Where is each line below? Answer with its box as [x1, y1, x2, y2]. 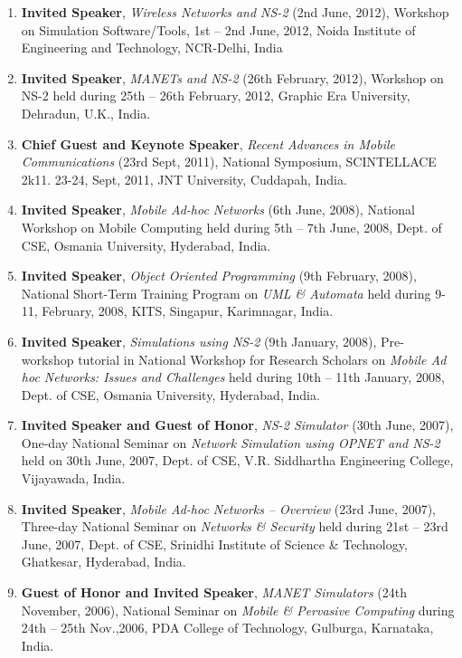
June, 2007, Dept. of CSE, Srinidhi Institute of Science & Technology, [21, 534, 408, 553]
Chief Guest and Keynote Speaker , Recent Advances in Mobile [21, 134, 395, 153]
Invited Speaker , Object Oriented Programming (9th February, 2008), [21, 266, 417, 285]
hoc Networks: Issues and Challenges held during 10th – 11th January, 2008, [21, 367, 445, 386]
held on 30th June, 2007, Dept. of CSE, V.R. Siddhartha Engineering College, [21, 451, 454, 470]
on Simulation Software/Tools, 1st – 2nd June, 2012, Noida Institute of [21, 20, 416, 39]
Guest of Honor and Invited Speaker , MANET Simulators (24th [21, 583, 408, 602]
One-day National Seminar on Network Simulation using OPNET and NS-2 [21, 433, 440, 452]
